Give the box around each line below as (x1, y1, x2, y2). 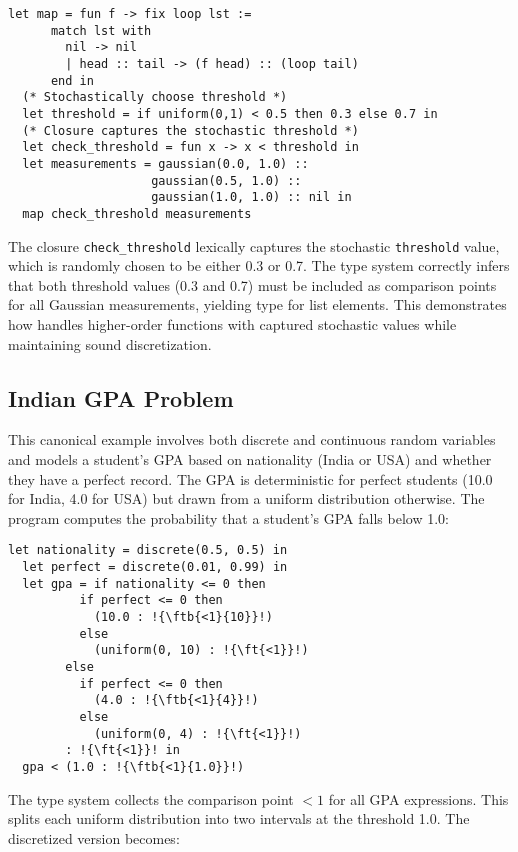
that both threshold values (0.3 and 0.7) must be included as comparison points (8, 274, 497, 295)
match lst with (50, 23, 152, 38)
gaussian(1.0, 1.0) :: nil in (151, 190, 352, 205)
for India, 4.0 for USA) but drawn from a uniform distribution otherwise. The (8, 488, 485, 509)
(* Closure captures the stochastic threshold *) (22, 123, 359, 138)
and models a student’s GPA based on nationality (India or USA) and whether (8, 448, 492, 469)
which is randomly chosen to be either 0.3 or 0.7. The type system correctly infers (8, 255, 510, 276)
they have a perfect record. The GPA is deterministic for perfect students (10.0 (8, 468, 493, 489)
